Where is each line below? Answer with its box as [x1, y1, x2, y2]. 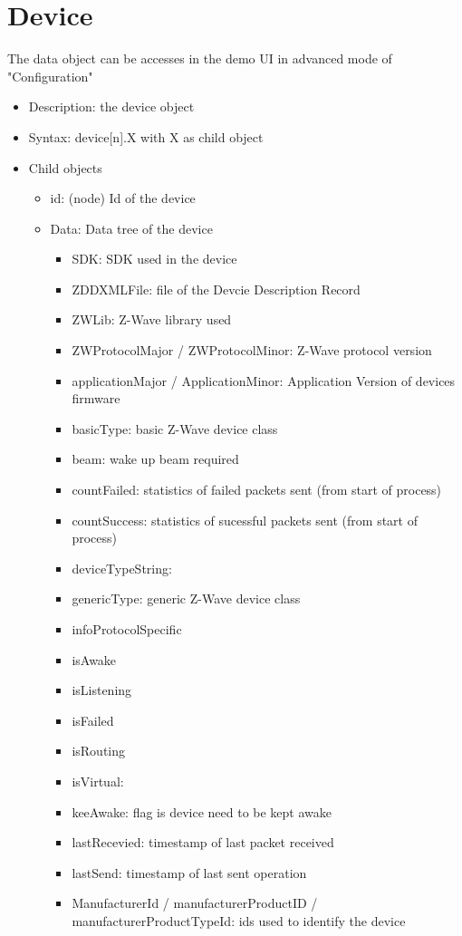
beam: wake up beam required [72, 449, 239, 468]
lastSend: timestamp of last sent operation [72, 863, 307, 882]
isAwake [72, 650, 117, 669]
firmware [72, 389, 120, 408]
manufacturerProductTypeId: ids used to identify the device [72, 911, 406, 930]
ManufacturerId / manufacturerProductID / [72, 893, 318, 912]
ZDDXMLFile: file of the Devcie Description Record [72, 279, 361, 298]
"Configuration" [7, 66, 93, 85]
